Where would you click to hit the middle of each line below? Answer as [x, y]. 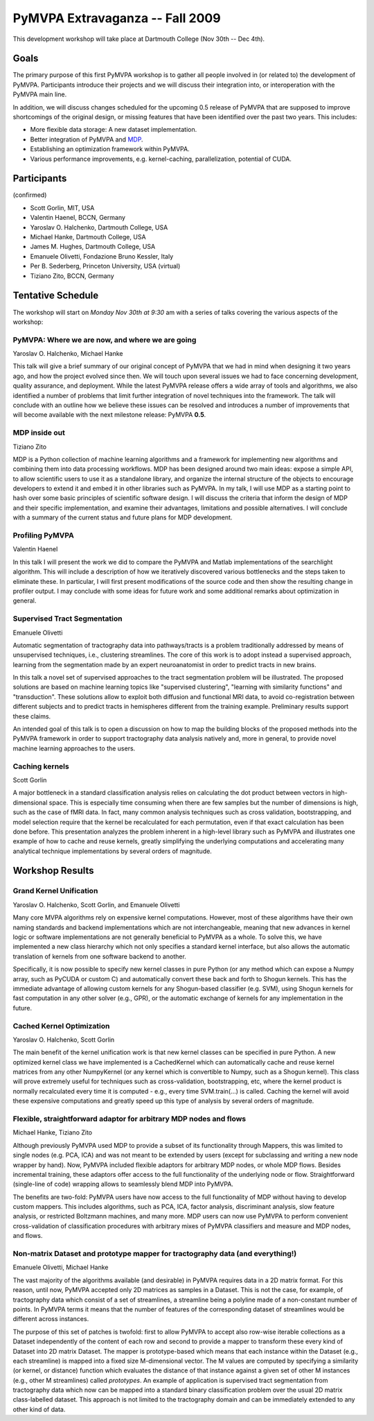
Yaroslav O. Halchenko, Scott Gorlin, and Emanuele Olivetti [96, 904]
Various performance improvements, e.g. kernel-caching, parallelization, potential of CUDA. [161, 159]
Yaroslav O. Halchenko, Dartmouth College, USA [99, 227]
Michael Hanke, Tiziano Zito [53, 1133]
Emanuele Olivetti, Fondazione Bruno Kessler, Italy [102, 256]
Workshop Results [53, 871]
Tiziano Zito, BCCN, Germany [72, 276]
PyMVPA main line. [40, 94]
